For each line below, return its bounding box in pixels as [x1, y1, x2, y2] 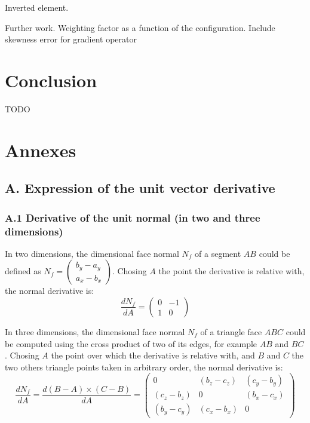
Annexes [5, 137, 76, 162]
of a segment [195, 247, 241, 259]
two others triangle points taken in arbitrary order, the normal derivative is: [5, 360, 283, 373]
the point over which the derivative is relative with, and [51, 349, 255, 361]
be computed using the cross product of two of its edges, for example [5, 337, 257, 350]
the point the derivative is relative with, [158, 265, 305, 277]
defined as [5, 265, 41, 277]
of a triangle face [200, 325, 262, 338]
